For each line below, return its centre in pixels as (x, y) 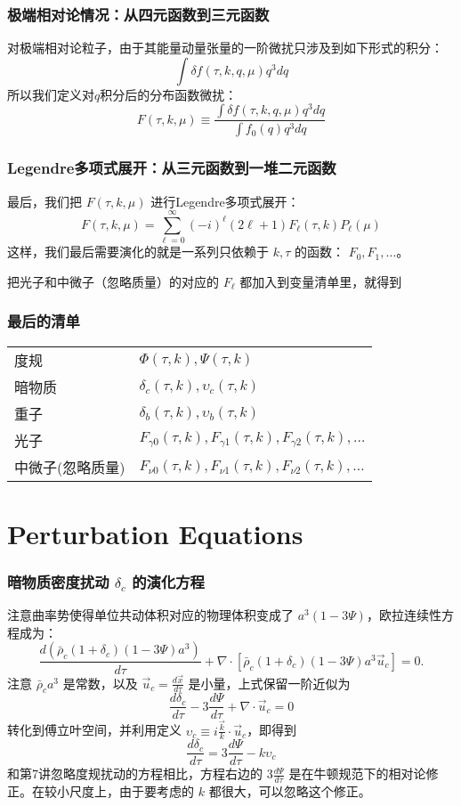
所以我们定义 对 (51, 94)
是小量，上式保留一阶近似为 (269, 683)
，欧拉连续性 (404, 615)
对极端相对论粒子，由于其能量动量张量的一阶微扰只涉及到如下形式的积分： (225, 48)
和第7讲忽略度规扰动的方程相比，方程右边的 (135, 773)
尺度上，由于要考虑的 (131, 791)
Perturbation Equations (155, 533)
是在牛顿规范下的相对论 (357, 773)
